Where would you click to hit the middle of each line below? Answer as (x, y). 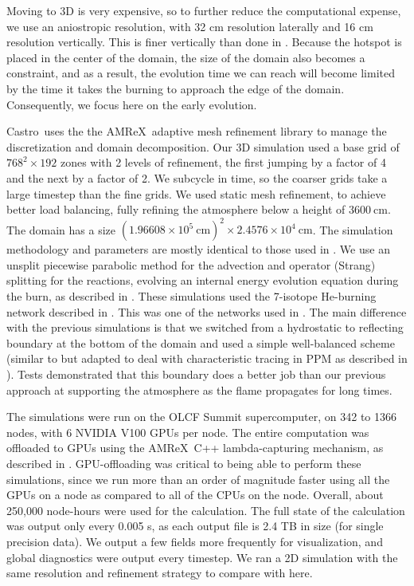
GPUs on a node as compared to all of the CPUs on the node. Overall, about (195, 495)
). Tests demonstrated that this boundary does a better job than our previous (196, 374)
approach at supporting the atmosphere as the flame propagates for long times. (199, 389)
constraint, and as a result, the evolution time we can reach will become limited (201, 73)
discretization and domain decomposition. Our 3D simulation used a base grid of (203, 146)
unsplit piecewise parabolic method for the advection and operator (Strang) (191, 264)
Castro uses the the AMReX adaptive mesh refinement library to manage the (197, 131)
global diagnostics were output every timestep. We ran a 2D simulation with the (202, 557)
